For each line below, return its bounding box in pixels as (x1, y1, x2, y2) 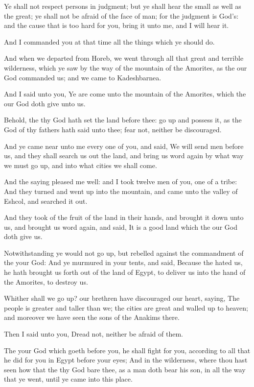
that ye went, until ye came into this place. (4, 374, 133, 384)
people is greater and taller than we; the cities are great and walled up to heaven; (4, 302, 248, 313)
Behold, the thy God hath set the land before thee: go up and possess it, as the (4, 115, 242, 125)
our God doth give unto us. (4, 98, 86, 108)
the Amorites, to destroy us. (4, 276, 88, 287)
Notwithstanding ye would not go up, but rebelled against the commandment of (4, 247, 244, 258)
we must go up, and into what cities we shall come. (4, 160, 157, 170)
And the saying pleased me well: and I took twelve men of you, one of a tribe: (4, 176, 237, 187)
